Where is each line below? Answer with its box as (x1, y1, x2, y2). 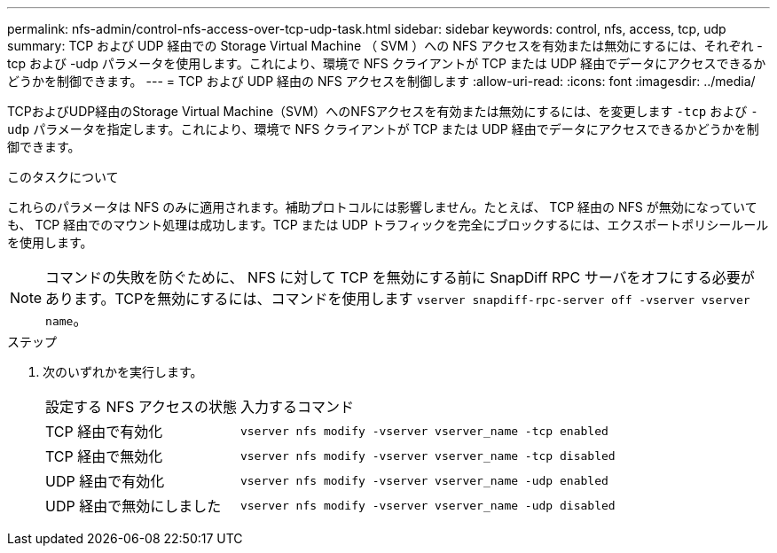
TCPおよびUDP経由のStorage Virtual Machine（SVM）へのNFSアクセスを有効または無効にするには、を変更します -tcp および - (7, 104, 758, 119)
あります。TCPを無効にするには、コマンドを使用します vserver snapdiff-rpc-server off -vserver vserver (45, 290, 750, 308)
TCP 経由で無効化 (45, 448, 163, 465)
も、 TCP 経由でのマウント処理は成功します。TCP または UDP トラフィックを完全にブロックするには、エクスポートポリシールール (7, 217, 769, 232)
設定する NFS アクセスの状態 (45, 398, 237, 416)
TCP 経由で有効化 (45, 423, 163, 440)
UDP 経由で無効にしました (45, 497, 222, 515)
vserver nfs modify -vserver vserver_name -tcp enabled (239, 424, 608, 438)
